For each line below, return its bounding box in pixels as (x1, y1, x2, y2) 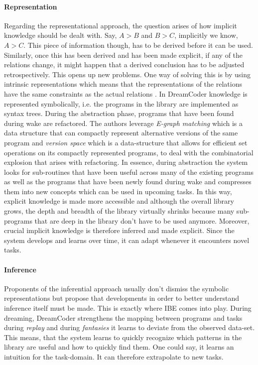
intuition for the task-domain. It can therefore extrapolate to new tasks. (4, 352, 224, 362)
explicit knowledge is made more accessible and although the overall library (4, 196, 234, 206)
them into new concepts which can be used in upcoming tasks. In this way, (4, 186, 232, 196)
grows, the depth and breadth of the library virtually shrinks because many (4, 206, 235, 216)
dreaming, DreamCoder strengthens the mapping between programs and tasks (4, 312, 243, 323)
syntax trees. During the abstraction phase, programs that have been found (4, 108, 234, 119)
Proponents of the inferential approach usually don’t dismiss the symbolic (4, 283, 229, 293)
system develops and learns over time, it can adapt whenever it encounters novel (4, 235, 250, 245)
